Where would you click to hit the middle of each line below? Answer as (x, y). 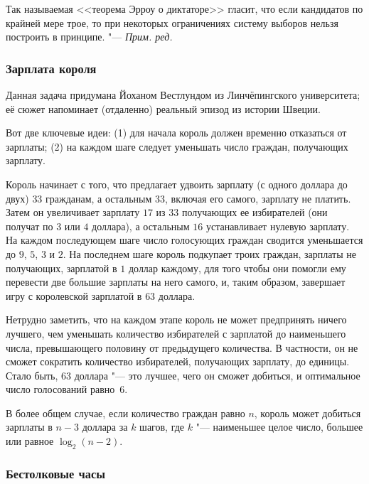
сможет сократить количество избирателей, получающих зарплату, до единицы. (178, 361)
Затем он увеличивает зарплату (73, 212)
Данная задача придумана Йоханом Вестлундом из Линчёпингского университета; (183, 95)
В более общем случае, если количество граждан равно (125, 413)
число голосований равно (60, 389)
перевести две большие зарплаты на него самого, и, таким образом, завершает (176, 282)
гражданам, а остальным (99, 198)
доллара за (105, 427)
